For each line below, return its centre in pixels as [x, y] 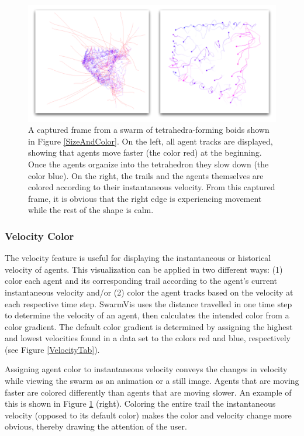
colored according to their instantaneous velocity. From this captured [152, 187]
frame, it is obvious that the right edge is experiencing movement [145, 198]
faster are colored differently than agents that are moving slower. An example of [148, 392]
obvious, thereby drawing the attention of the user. [96, 426]
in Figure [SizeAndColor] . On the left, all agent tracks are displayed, [151, 141]
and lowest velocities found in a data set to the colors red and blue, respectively [148, 338]
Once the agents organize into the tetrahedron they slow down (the [148, 164]
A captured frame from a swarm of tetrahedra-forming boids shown [149, 130]
